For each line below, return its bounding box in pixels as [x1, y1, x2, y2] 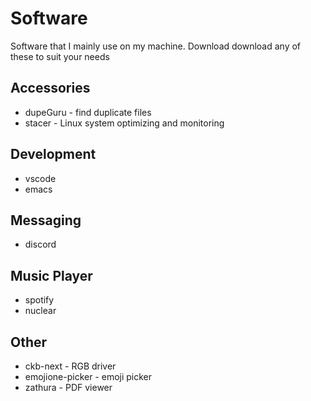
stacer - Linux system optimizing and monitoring [24, 117, 225, 129]
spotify [24, 294, 55, 306]
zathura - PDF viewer [24, 382, 113, 393]
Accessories [10, 80, 91, 97]
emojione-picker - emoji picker [24, 371, 153, 382]
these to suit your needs [10, 50, 110, 62]
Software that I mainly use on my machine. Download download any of [10, 40, 302, 52]
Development [10, 146, 97, 163]
